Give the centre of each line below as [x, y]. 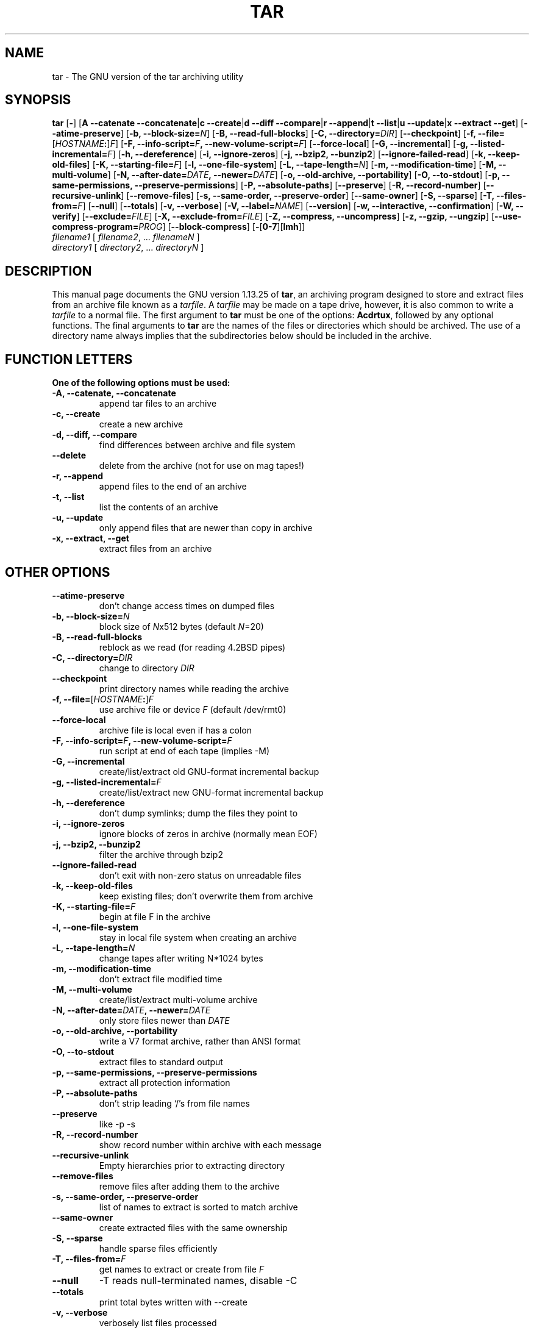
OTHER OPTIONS [58, 572]
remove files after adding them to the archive [189, 1186]
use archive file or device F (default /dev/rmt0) [193, 709]
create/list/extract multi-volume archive [178, 999]
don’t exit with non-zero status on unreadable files [200, 875]
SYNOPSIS [38, 100]
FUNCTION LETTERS [69, 359]
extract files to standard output [161, 1062]
